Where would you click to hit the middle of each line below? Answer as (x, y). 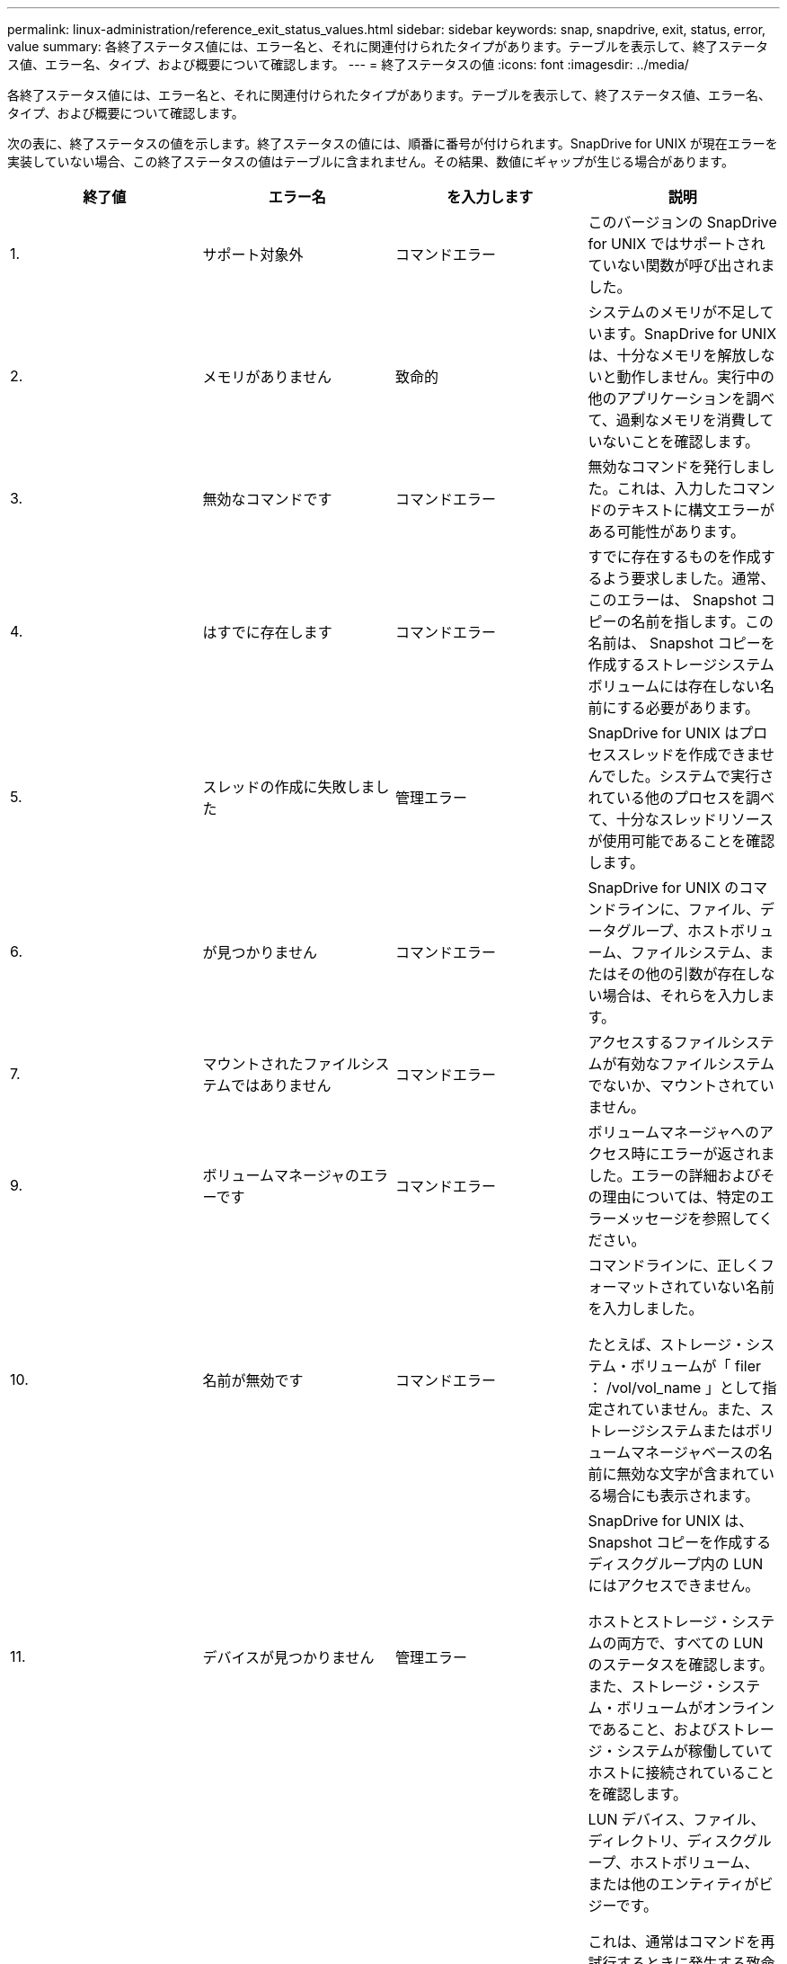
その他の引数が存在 (681, 974)
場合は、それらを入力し (681, 995)
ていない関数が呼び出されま (681, 265)
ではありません (281, 1085)
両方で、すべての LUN (690, 1643)
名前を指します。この (702, 621)
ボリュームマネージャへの (673, 1132)
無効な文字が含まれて (689, 1474)
